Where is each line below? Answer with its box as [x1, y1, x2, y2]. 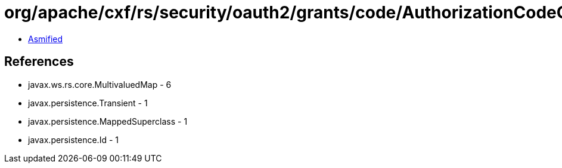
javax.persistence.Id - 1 [28, 134, 119, 145]
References [4, 54, 74, 69]
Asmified [28, 33, 63, 44]
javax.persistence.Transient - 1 [28, 97, 148, 108]
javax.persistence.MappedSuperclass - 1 [28, 116, 188, 126]
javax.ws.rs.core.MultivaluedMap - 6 [28, 79, 172, 90]
